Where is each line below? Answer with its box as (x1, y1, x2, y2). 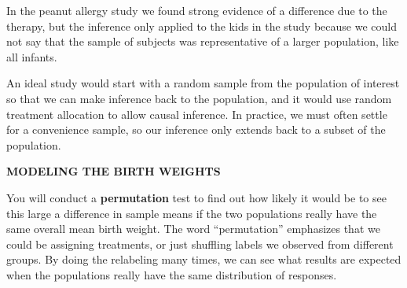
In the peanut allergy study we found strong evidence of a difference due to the (6, 2, 387, 18)
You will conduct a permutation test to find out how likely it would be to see (6, 189, 387, 205)
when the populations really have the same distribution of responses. (6, 266, 337, 282)
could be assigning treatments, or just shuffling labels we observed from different (6, 235, 394, 252)
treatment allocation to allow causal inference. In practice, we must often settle (6, 105, 387, 122)
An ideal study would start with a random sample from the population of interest (6, 75, 400, 91)
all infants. (6, 48, 57, 65)
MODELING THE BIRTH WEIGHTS (6, 163, 221, 179)
